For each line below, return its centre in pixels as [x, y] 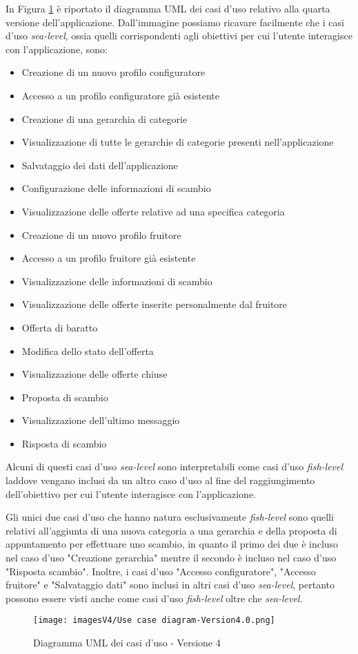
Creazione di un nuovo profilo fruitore [101, 234]
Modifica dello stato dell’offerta [88, 350]
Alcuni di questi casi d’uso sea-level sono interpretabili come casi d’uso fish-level [175, 467]
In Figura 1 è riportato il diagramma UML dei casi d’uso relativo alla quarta [168, 8]
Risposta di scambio [64, 443]
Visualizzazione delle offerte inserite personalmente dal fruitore [155, 304]
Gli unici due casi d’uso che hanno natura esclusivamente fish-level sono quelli [170, 517]
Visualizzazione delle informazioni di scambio [117, 281]
